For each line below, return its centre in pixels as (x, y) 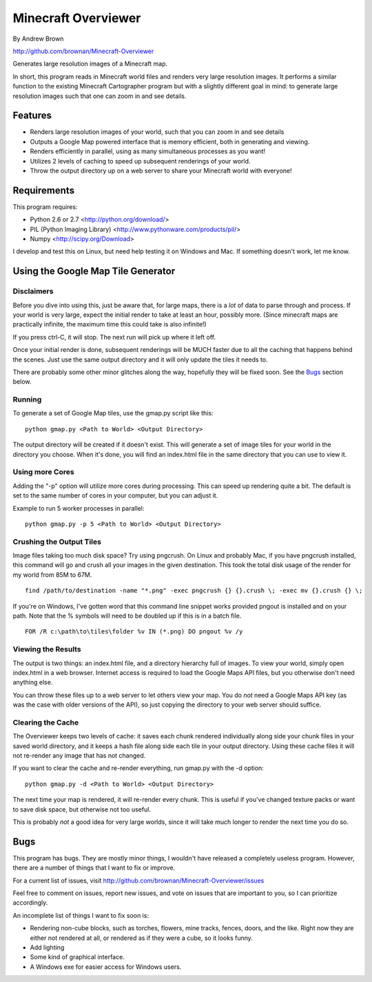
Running (27, 400)
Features (32, 116)
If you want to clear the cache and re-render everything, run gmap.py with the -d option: (138, 768)
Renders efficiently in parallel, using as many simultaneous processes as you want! (148, 151)
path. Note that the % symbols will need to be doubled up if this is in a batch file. (127, 616)
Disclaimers (33, 291)
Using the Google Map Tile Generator (94, 272)
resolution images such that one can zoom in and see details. (100, 96)
